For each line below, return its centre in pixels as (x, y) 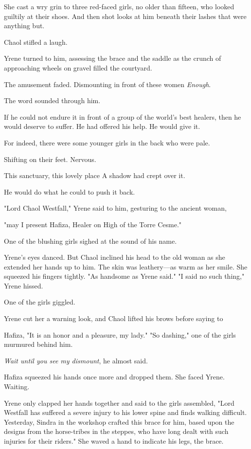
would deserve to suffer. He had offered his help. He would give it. (102, 126)
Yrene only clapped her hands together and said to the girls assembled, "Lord (119, 403)
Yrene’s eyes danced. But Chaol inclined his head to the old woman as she (115, 257)
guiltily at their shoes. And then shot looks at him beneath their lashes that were (125, 16)
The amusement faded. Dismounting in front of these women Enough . (108, 84)
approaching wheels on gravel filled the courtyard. (78, 67)
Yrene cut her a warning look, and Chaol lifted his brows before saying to (114, 318)
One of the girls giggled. (40, 302)
